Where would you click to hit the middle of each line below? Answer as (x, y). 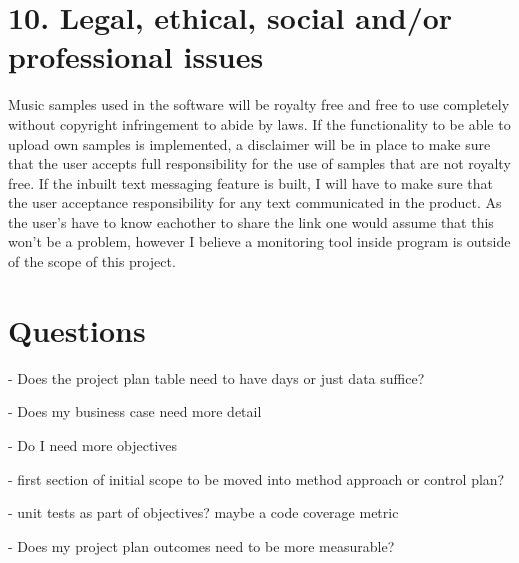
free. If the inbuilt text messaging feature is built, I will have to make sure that (250, 182)
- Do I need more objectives (93, 444)
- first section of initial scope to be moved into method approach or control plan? (256, 478)
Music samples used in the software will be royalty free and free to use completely (259, 104)
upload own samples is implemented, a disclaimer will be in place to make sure (249, 143)
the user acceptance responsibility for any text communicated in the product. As (255, 202)
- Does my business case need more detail (135, 411)
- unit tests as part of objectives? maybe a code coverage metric (203, 512)
